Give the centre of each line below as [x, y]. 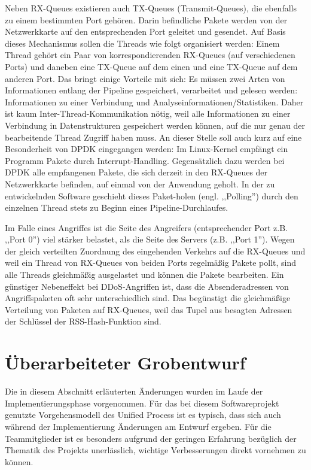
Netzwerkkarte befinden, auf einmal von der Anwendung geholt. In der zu [140, 184]
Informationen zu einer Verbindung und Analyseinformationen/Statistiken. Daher [154, 101]
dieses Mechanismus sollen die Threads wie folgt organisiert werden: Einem [142, 43]
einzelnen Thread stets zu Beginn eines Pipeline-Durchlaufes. [117, 207]
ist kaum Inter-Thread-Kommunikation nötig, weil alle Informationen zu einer [148, 113]
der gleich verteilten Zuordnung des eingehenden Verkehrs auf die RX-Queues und [155, 251]
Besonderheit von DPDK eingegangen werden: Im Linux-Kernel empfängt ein [147, 149]
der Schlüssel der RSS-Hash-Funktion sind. [83, 321]
